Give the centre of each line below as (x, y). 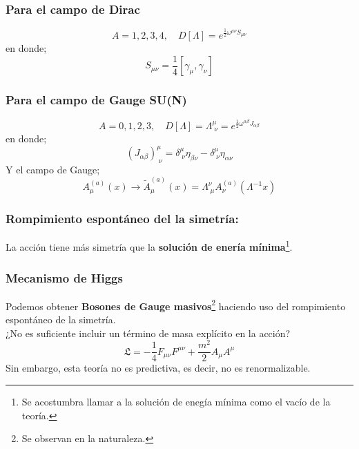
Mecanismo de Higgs (64, 277)
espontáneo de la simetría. (61, 319)
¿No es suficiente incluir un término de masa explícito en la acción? (148, 333)
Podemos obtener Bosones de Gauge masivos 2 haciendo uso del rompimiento (176, 305)
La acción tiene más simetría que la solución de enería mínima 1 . (149, 246)
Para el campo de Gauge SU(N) (96, 99)
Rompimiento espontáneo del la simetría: (122, 219)
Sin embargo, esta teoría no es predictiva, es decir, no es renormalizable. (158, 368)
